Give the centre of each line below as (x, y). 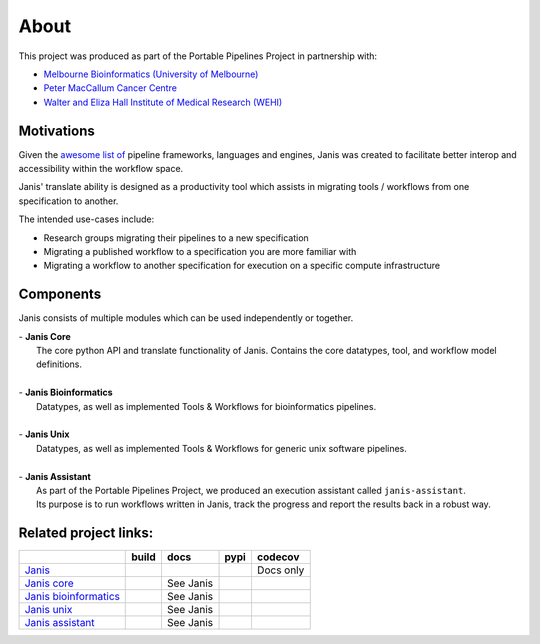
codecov (278, 557)
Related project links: (86, 533)
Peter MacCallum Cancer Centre (110, 88)
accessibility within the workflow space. (101, 169)
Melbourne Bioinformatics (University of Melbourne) (151, 74)
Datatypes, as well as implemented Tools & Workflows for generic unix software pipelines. (221, 448)
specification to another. (68, 201)
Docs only (280, 570)
